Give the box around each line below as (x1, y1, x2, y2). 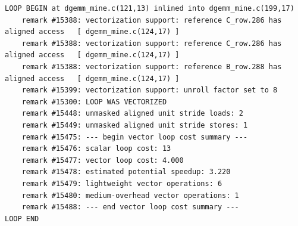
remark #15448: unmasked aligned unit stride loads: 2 (21, 109, 243, 118)
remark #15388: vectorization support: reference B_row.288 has (21, 62, 282, 71)
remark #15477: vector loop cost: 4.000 (21, 156, 184, 165)
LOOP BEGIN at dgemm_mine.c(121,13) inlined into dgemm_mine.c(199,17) (5, 4, 294, 13)
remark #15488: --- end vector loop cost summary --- (21, 203, 239, 212)
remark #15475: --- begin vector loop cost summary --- (21, 132, 248, 141)
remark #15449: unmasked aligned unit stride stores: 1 (21, 120, 248, 129)
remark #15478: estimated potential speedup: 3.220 (21, 168, 231, 177)
